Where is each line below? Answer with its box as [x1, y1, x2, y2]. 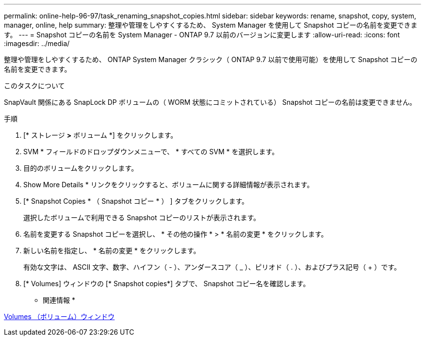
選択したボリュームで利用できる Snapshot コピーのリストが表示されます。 [23, 213, 261, 222]
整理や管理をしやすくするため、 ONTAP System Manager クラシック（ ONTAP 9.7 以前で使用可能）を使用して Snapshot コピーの [4, 55, 418, 64]
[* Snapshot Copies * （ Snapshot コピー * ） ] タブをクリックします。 [23, 197, 249, 205]
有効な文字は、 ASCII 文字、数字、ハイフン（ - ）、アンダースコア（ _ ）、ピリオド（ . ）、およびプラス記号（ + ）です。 [23, 263, 401, 271]
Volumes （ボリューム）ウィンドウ [4, 312, 115, 321]
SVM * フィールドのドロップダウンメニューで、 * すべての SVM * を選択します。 [23, 147, 279, 156]
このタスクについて [4, 81, 65, 90]
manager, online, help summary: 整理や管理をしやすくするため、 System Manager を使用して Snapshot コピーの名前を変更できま [4, 21, 418, 29]
